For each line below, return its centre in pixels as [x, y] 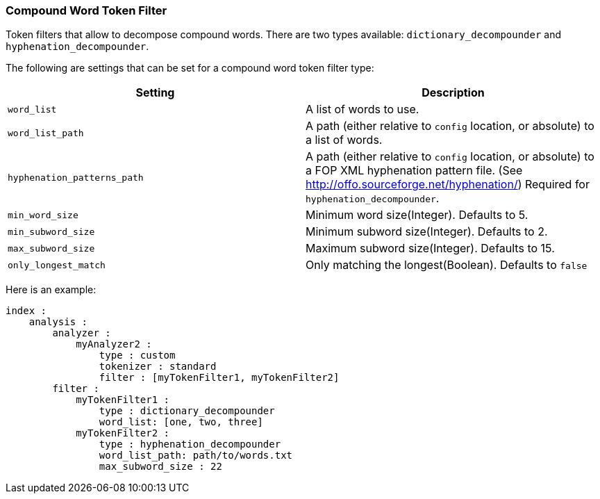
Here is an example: [51, 290]
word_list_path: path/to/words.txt [196, 456]
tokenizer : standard [158, 367]
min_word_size [43, 215]
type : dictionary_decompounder [187, 411]
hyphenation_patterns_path [76, 177]
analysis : [58, 322]
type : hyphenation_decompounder [190, 444]
